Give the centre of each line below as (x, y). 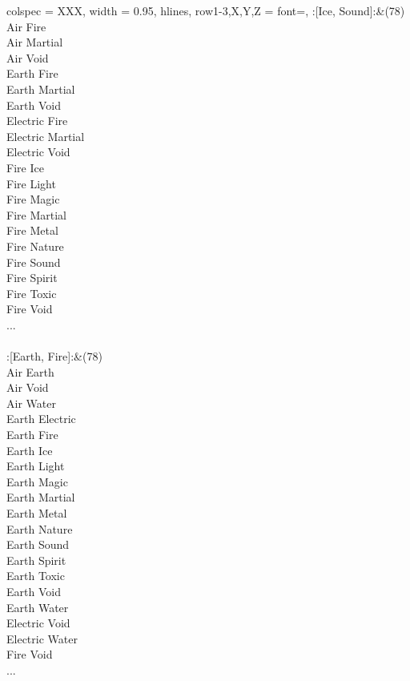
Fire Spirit (32, 278)
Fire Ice (25, 167)
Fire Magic (33, 199)
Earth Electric (41, 419)
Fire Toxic (32, 293)
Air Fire (26, 26)
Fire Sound (34, 262)
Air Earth (30, 371)
